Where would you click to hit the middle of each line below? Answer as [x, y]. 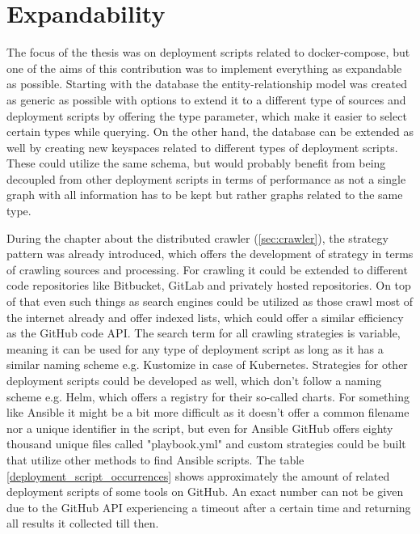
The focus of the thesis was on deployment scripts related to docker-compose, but [208, 52]
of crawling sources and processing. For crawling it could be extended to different [207, 269]
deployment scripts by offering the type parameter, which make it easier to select [207, 115]
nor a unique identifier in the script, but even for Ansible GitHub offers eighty [200, 428]
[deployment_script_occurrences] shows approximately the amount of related [198, 475]
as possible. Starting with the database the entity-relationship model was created [207, 84]
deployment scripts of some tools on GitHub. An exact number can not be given [205, 492]
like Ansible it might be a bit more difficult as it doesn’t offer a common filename [208, 412]
